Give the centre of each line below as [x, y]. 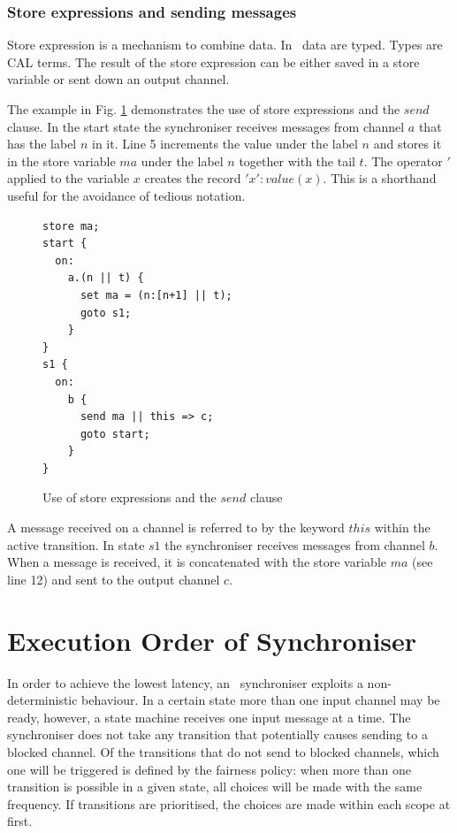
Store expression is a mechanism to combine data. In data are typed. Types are [225, 45]
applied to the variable [69, 178]
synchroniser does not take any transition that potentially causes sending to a [217, 734]
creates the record [193, 178]
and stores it [407, 144]
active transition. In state [76, 544]
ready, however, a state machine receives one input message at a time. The [209, 717]
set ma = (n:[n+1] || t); [156, 295]
